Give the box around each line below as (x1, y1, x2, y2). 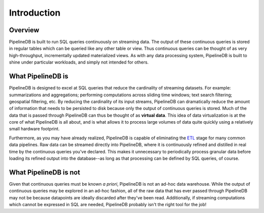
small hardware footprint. (9, 126, 60, 132)
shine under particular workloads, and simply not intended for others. (9, 59, 149, 65)
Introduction (9, 7, 61, 18)
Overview (9, 26, 40, 34)
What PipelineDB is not (9, 168, 80, 176)
